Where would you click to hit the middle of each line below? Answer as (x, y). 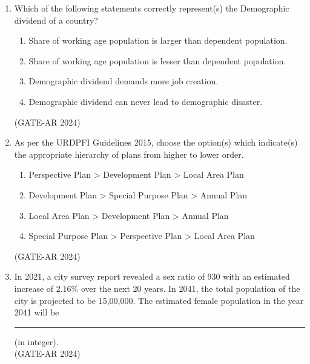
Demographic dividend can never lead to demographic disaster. (146, 101)
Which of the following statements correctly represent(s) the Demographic (152, 8)
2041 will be (37, 312)
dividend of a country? (56, 20)
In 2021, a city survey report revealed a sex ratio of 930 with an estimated (152, 276)
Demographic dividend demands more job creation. (124, 81)
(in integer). (36, 341)
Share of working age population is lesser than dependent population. (157, 60)
